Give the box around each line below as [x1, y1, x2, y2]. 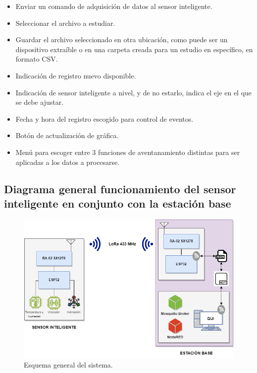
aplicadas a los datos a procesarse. [15, 156, 120, 167]
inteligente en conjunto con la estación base [4, 195, 231, 211]
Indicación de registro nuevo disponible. [15, 70, 136, 80]
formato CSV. [15, 54, 58, 64]
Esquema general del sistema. [24, 359, 113, 370]
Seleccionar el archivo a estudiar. [15, 17, 115, 28]
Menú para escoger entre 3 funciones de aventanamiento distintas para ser [15, 147, 240, 157]
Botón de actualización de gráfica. [15, 130, 119, 141]
